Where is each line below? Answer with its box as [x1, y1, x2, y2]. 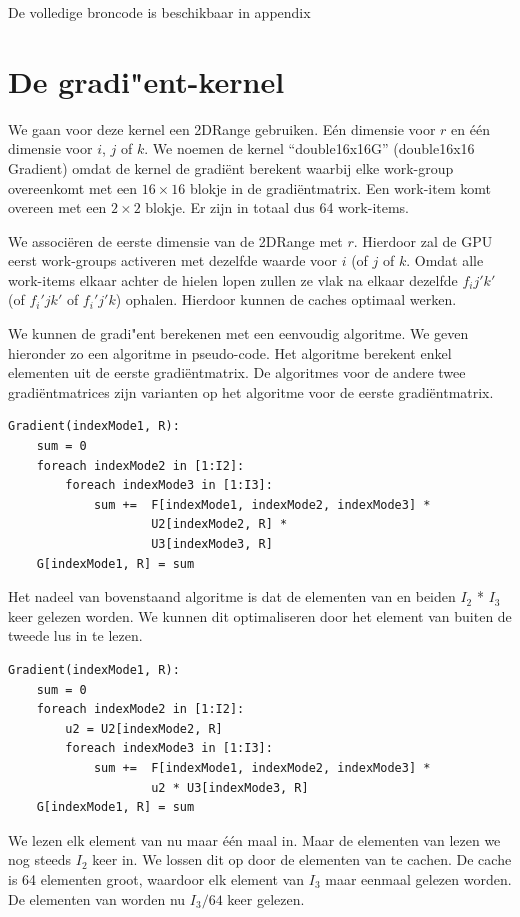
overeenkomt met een [8, 177, 138, 198]
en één [451, 118, 490, 139]
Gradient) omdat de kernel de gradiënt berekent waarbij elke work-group [8, 157, 454, 178]
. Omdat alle [406, 250, 484, 271]
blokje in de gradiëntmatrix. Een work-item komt [190, 177, 491, 198]
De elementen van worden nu [8, 888, 186, 909]
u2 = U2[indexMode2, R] [65, 721, 223, 736]
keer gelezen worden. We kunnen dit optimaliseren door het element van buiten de [8, 605, 512, 626]
